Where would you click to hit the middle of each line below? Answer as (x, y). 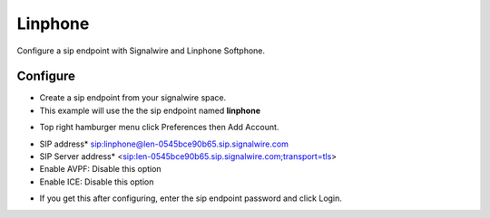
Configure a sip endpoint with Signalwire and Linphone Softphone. (141, 51)
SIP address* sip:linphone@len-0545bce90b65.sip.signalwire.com (164, 144)
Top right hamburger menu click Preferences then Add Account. (159, 128)
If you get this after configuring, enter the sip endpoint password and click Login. (191, 198)
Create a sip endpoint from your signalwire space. (133, 98)
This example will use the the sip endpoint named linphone (150, 110)
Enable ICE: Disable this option (97, 182)
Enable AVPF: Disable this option (101, 169)
